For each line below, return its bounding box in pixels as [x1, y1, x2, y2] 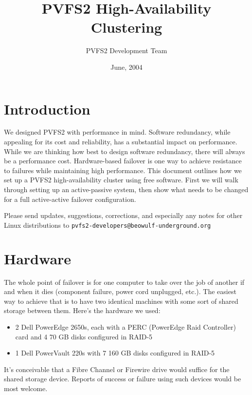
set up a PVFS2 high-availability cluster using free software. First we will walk [4, 175, 238, 185]
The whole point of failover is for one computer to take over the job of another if [4, 276, 245, 287]
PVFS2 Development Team [86, 45, 167, 56]
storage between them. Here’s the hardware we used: [4, 305, 161, 316]
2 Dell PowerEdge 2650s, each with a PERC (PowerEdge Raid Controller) [15, 321, 236, 332]
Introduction [4, 99, 90, 118]
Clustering [90, 17, 162, 37]
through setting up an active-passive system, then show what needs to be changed [4, 184, 249, 194]
